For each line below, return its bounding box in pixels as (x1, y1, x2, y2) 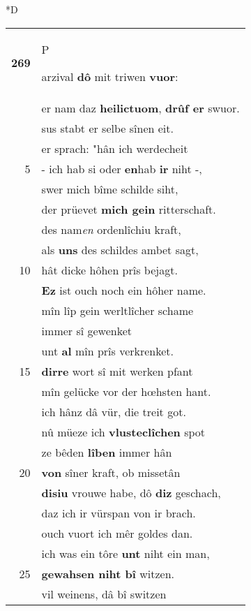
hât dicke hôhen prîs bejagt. (41, 261, 178, 278)
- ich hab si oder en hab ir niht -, (41, 160, 202, 177)
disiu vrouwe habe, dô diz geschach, (41, 484, 221, 501)
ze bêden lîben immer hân (41, 443, 172, 460)
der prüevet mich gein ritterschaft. (41, 200, 216, 217)
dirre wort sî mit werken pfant (41, 362, 193, 379)
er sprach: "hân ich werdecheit (41, 140, 188, 156)
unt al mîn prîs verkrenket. (41, 342, 174, 359)
